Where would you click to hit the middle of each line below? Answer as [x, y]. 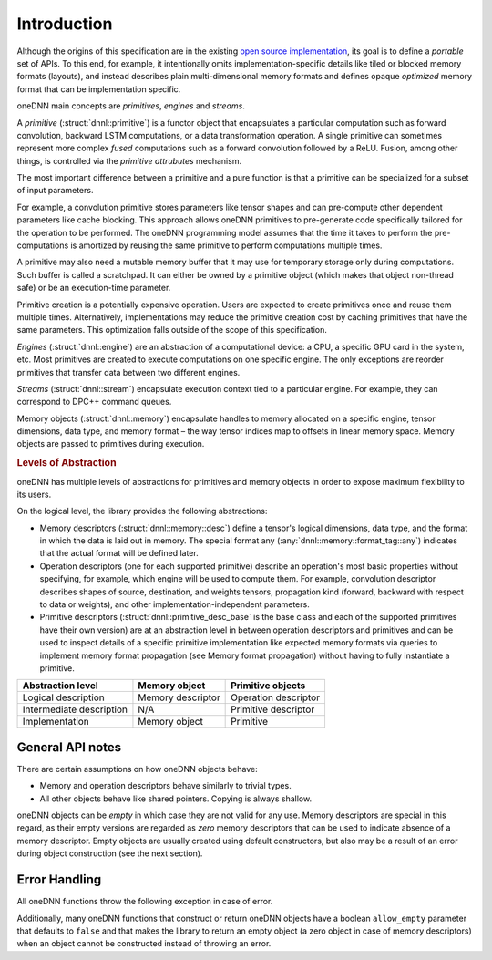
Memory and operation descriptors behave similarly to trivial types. [165, 786]
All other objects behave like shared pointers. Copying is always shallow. [176, 799]
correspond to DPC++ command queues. [94, 402]
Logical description [63, 697]
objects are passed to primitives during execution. [111, 444]
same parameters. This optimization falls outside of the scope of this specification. [172, 330]
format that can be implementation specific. [99, 89]
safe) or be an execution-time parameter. [94, 288]
